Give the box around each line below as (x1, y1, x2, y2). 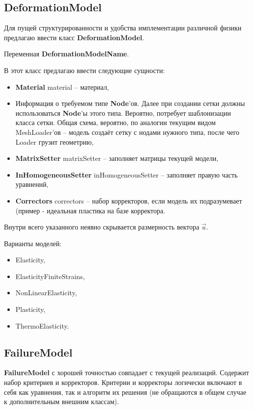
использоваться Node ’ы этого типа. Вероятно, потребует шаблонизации (15, 107, 231, 118)
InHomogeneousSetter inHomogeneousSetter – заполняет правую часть (15, 169, 238, 179)
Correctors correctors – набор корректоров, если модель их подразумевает (15, 195, 242, 205)
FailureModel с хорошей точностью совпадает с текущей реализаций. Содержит (4, 367, 249, 378)
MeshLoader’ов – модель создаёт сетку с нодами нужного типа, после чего (15, 127, 240, 137)
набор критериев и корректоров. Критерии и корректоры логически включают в (4, 377, 242, 387)
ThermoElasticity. (15, 320, 69, 331)
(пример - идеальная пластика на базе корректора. (15, 205, 165, 215)
